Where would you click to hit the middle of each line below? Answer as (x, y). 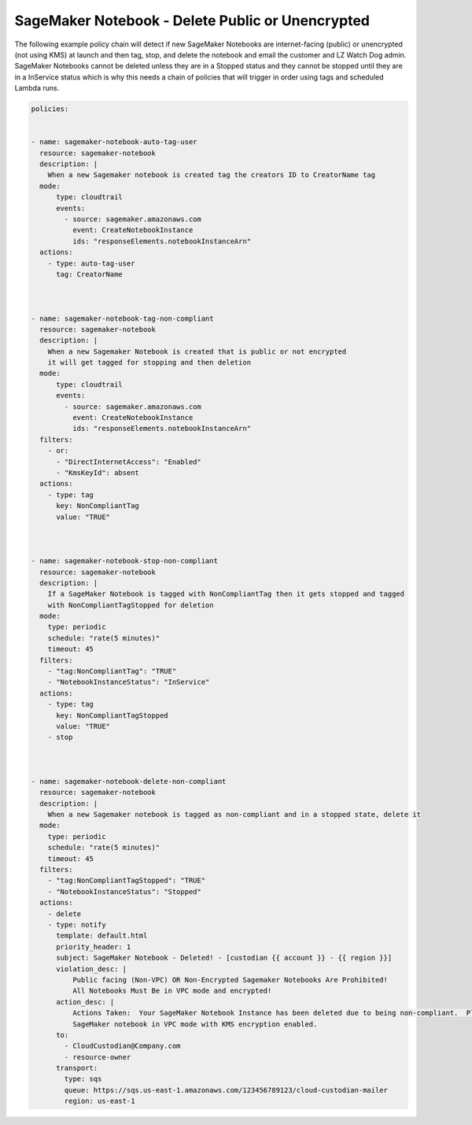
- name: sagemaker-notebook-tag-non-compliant (122, 318)
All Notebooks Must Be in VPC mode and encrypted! (172, 991)
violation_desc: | (92, 969)
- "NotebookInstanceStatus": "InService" (129, 682)
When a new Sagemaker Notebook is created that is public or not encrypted (197, 351)
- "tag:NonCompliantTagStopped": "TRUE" (127, 881)
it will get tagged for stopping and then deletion (149, 363)
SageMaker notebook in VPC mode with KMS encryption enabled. (195, 1024)
